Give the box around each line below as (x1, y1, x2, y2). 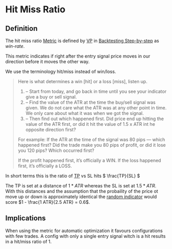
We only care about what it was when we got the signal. (25, 110, 144, 116)
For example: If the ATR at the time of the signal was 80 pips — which (17, 137, 165, 142)
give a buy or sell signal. (25, 94, 77, 100)
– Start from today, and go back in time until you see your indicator (25, 88, 167, 94)
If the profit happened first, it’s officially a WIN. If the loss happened (17, 158, 161, 163)
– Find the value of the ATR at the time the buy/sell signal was (25, 99, 156, 105)
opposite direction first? (25, 127, 76, 132)
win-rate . (5, 43, 25, 49)
